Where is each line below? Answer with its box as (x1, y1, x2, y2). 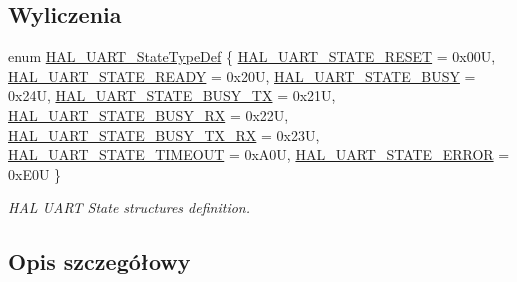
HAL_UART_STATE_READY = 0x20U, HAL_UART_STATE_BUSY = (8, 65, 476, 86)
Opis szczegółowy (8, 246, 191, 277)
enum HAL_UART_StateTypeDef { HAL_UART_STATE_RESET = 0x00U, (8, 46, 496, 67)
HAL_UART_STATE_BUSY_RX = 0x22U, (8, 104, 289, 125)
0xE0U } (8, 163, 62, 184)
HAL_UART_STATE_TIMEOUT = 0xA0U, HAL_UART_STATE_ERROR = (8, 144, 510, 165)
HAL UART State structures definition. (8, 197, 251, 218)
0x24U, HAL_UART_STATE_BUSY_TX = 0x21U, (8, 85, 336, 106)
